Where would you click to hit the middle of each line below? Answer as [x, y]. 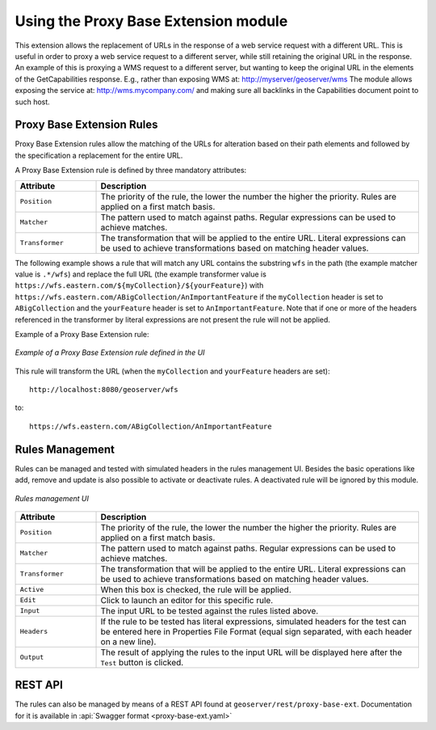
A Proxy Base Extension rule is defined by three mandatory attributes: [131, 171]
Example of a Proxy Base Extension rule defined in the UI [110, 352]
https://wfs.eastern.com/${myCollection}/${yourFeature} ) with [139, 285]
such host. [32, 102]
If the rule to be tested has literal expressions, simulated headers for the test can [254, 621]
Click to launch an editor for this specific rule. [187, 600]
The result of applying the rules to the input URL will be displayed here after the [252, 652]
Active [32, 590]
